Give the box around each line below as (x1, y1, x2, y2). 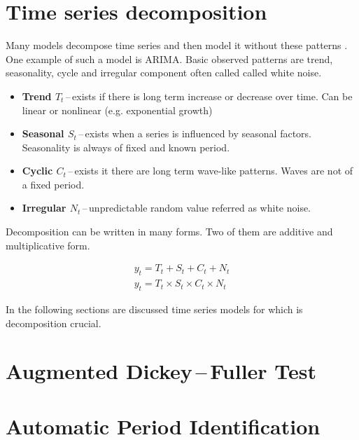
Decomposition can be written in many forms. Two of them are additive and (6, 224, 333, 239)
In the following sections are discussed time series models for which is (6, 301, 303, 316)
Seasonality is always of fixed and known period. (22, 139, 230, 154)
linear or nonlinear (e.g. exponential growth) (22, 102, 213, 117)
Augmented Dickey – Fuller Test (6, 357, 317, 385)
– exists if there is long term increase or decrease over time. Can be (65, 88, 353, 103)
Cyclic (22, 163, 53, 178)
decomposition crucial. (6, 315, 101, 330)
